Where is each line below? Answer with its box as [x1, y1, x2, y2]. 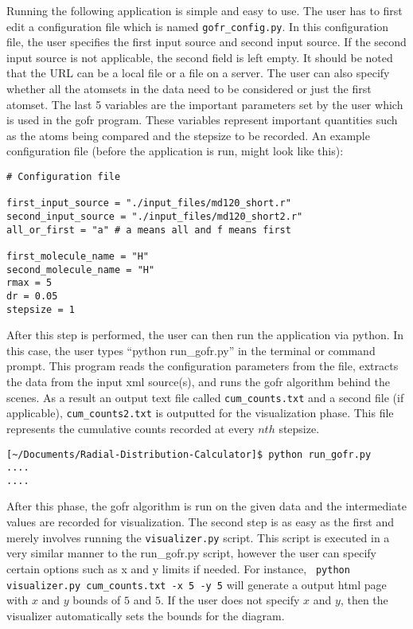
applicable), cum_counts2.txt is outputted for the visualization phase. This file [6, 404, 394, 421]
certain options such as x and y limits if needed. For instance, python [6, 560, 350, 576]
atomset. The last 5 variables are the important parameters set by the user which [6, 96, 403, 112]
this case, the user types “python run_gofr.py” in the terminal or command [6, 342, 376, 358]
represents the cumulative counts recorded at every [6, 420, 255, 436]
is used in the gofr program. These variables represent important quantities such [6, 111, 398, 128]
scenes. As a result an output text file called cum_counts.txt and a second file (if [6, 389, 404, 405]
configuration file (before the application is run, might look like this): [6, 143, 344, 159]
